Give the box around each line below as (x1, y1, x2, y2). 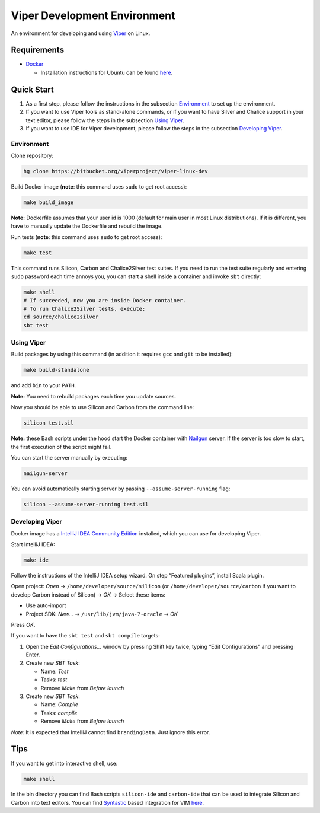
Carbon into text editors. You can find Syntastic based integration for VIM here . (11, 799, 204, 806)
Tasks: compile (40, 709, 78, 716)
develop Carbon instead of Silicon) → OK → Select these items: (11, 591, 165, 598)
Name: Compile (40, 701, 79, 708)
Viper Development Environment (11, 9, 175, 22)
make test (23, 249, 52, 256)
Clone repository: (11, 152, 53, 160)
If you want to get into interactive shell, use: (11, 760, 118, 767)
